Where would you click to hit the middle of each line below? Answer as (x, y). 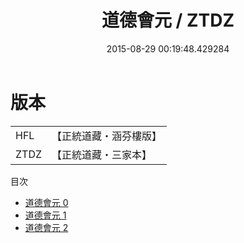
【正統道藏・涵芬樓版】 (107, 136)
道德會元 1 (45, 215)
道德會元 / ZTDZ (168, 20)
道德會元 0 (46, 202)
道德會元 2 (46, 227)
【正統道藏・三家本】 (102, 154)
